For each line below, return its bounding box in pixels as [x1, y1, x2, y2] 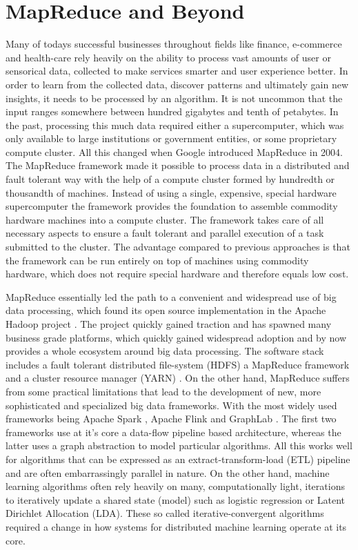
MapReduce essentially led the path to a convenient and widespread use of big [6, 289, 337, 304]
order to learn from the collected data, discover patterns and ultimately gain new [6, 77, 348, 91]
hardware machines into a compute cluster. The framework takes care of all [6, 212, 324, 226]
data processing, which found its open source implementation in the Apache [6, 303, 326, 317]
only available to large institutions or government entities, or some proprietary [6, 131, 337, 146]
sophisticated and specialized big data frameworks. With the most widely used [6, 397, 337, 412]
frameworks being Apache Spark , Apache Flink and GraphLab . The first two [6, 411, 337, 426]
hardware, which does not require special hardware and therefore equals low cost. [6, 266, 349, 281]
